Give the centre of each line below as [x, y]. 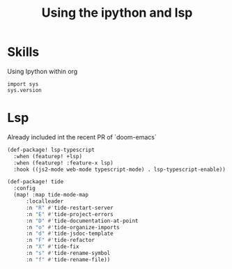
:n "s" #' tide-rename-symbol [68, 253]
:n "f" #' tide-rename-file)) [68, 259]
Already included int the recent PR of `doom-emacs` [82, 137]
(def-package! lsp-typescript [51, 150]
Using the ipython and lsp [117, 13]
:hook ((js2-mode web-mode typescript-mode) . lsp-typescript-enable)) [120, 169]
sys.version [24, 90]
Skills [23, 52]
